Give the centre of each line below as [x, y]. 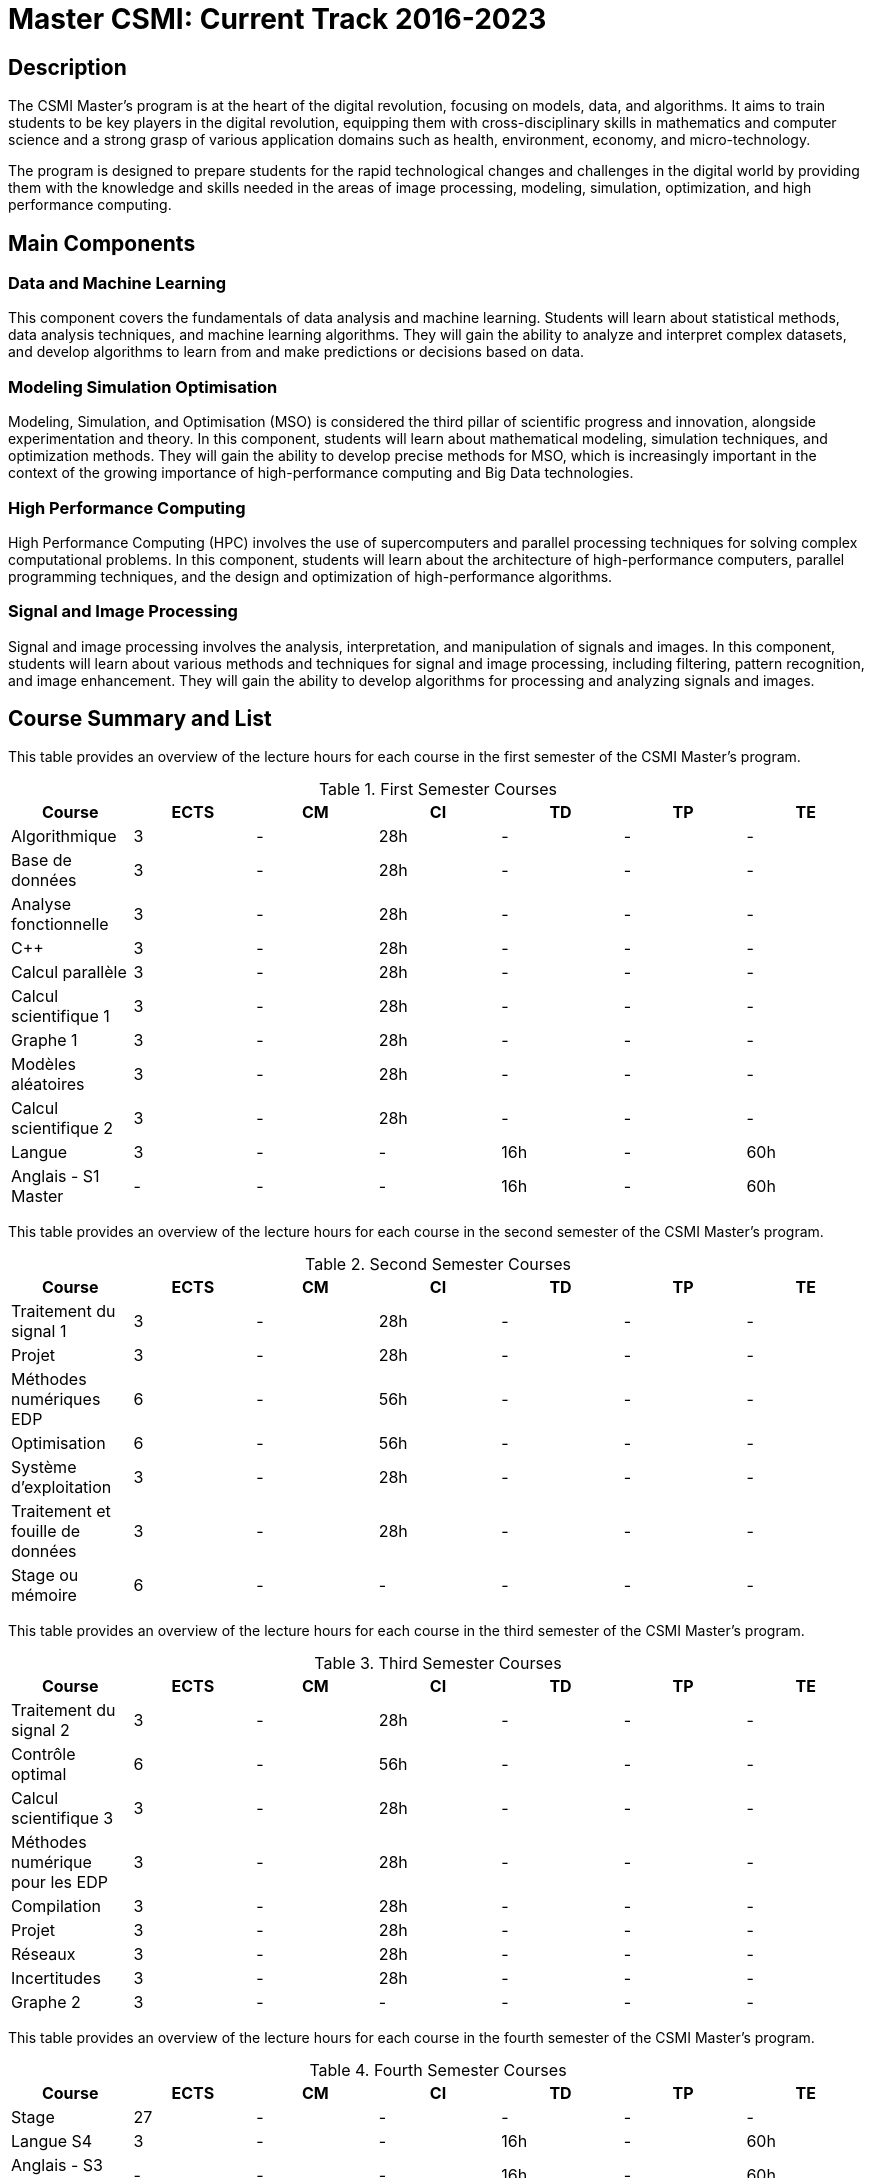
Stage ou [45, 1575]
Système [44, 1467]
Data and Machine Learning [117, 283]
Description [67, 67]
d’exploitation [61, 1487]
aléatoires [48, 1084]
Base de [41, 860]
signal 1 [39, 1331]
